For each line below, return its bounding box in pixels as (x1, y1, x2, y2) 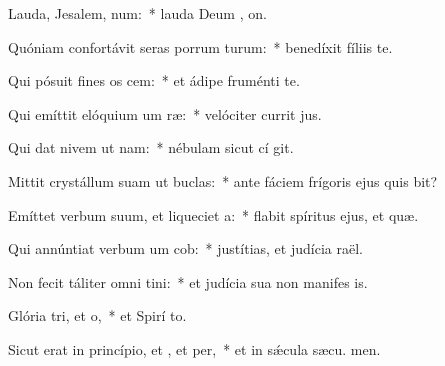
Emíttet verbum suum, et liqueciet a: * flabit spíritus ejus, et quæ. (8, 204, 419, 225)
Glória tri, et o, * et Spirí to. (8, 305, 187, 326)
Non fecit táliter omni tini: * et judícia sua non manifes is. (8, 271, 368, 292)
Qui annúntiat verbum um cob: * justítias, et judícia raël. (8, 238, 363, 259)
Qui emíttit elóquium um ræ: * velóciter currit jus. (8, 103, 322, 124)
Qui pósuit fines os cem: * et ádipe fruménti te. (8, 70, 300, 91)
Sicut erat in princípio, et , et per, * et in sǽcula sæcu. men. (8, 338, 381, 359)
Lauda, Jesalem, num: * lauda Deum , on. (8, 3, 267, 23)
